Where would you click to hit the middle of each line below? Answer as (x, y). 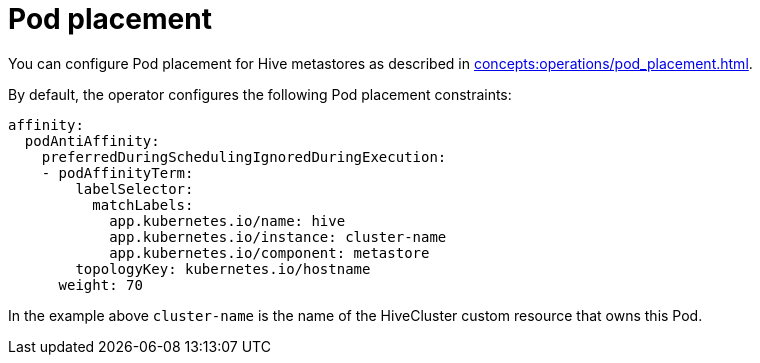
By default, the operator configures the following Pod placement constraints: (260, 94)
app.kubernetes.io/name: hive (227, 220)
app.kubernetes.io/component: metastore (269, 252)
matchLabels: (143, 204)
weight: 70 (100, 284)
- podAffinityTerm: (117, 172)
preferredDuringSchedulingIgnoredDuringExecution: (244, 156)
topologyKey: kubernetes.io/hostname (223, 268)
